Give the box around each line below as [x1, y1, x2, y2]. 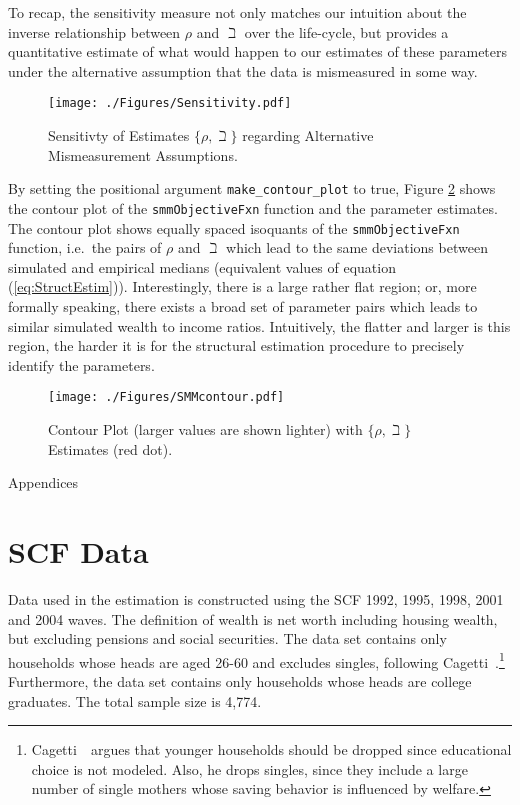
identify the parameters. [8, 354, 155, 375]
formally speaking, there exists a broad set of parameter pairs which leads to [8, 295, 478, 316]
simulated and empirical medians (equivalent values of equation [8, 256, 396, 277]
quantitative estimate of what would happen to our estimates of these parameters [8, 41, 508, 62]
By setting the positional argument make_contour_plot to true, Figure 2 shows [8, 178, 496, 199]
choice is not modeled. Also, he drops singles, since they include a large [31, 758, 468, 779]
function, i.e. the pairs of [8, 237, 162, 258]
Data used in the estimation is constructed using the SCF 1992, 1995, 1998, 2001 [8, 588, 504, 609]
